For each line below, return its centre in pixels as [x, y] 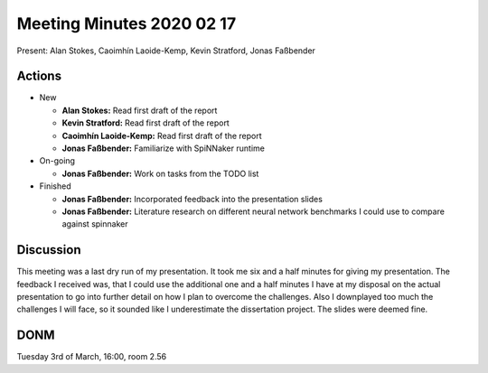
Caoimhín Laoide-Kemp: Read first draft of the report [162, 135]
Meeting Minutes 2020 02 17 [127, 23]
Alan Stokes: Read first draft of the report [140, 110]
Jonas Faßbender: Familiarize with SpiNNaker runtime [164, 148]
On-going [57, 161]
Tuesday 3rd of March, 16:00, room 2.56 [92, 357]
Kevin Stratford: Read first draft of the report [145, 123]
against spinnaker [95, 224]
